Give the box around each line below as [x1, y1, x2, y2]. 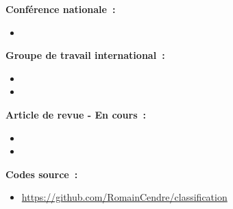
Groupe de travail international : [5, 48, 165, 62]
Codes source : [5, 167, 78, 181]
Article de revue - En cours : [5, 107, 147, 121]
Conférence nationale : [5, 2, 116, 16]
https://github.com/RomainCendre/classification [21, 190, 228, 204]
